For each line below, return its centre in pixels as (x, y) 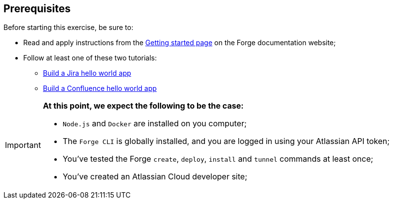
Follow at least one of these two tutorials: (90, 58)
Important (23, 145)
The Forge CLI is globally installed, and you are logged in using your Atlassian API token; (226, 141)
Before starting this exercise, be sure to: (68, 28)
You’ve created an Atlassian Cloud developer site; (155, 177)
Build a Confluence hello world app (100, 88)
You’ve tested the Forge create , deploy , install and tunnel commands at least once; (218, 159)
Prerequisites (37, 9)
